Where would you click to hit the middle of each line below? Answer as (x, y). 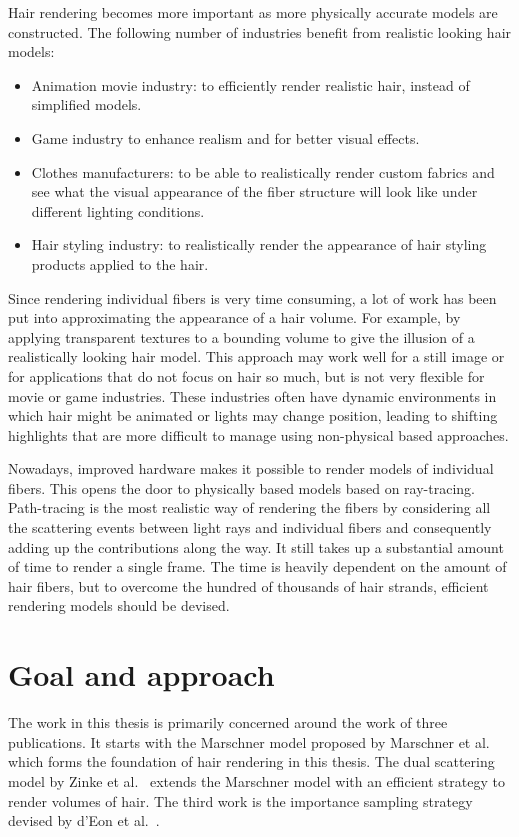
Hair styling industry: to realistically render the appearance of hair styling (259, 244)
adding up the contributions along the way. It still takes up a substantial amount (256, 546)
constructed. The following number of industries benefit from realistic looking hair (260, 31)
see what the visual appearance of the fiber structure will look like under (254, 191)
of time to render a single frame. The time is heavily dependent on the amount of (257, 566)
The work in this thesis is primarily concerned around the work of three (228, 722)
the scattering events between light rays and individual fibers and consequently (250, 527)
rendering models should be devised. (119, 605)
